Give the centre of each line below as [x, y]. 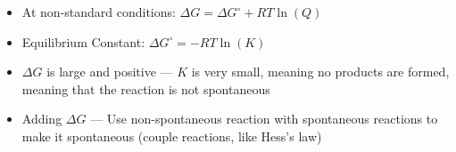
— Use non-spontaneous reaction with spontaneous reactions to [264, 119]
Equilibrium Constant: [83, 41]
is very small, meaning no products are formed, [320, 72]
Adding [42, 119]
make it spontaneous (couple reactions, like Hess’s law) [172, 136]
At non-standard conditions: [99, 12]
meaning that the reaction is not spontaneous [146, 88]
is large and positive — [110, 72]
